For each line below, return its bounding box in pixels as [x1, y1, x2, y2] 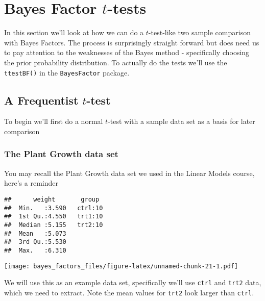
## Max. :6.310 [4, 246, 66, 254]
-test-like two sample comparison [148, 27, 251, 38]
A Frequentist [4, 92, 79, 108]
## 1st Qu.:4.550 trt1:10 [4, 213, 103, 220]
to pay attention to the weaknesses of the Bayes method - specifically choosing [4, 47, 250, 58]
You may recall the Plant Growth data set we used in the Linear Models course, [4, 167, 255, 178]
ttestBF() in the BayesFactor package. [4, 67, 130, 78]
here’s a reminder [4, 178, 58, 188]
